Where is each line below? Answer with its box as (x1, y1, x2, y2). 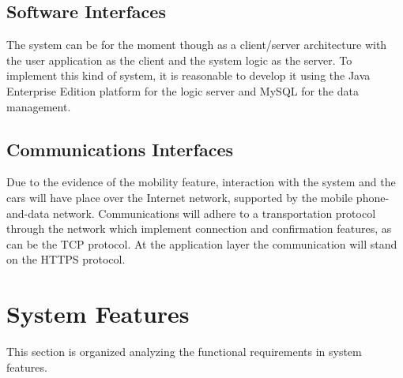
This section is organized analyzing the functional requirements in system (6, 343, 362, 360)
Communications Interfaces (6, 137, 234, 161)
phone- (356, 189, 390, 205)
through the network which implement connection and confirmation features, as (6, 220, 392, 237)
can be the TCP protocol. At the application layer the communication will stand (6, 235, 397, 252)
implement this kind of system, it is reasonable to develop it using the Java (6, 67, 371, 84)
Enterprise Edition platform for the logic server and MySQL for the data (6, 82, 359, 99)
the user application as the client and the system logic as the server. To (6, 51, 352, 68)
